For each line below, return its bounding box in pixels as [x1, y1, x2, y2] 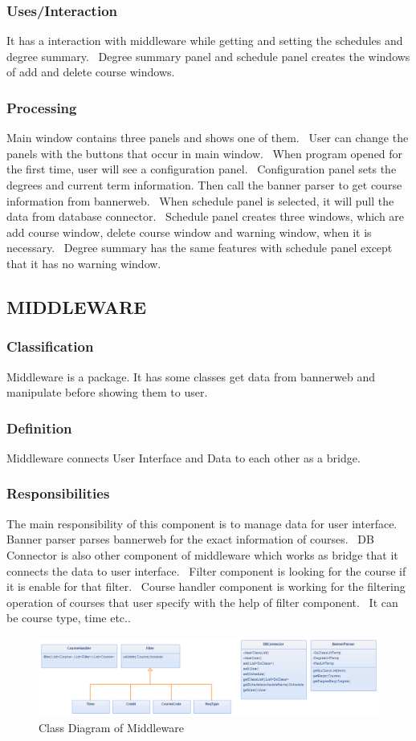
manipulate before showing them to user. [6, 384, 208, 401]
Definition [6, 417, 72, 438]
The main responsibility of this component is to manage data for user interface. [6, 515, 398, 531]
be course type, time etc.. [6, 609, 131, 626]
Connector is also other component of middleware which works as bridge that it [6, 546, 398, 563]
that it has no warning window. [6, 254, 161, 271]
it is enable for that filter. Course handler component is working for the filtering [6, 578, 406, 595]
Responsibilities [6, 483, 110, 503]
